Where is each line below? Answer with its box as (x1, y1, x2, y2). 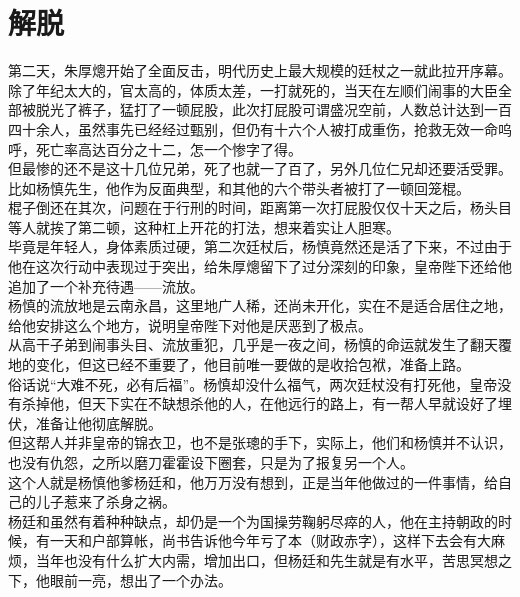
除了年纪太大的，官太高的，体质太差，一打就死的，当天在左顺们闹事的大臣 (8, 79, 498, 100)
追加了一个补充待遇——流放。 (8, 275, 204, 296)
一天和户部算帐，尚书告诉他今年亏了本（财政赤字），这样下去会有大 (49, 530, 491, 551)
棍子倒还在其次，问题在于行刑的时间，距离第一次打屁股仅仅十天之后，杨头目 (8, 197, 512, 218)
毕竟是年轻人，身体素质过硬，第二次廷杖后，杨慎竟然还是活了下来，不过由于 (8, 236, 512, 257)
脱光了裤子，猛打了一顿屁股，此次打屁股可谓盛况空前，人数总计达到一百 (35, 99, 512, 120)
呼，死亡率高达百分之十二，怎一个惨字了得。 (8, 138, 302, 159)
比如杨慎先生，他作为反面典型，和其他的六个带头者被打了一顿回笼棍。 (8, 177, 470, 198)
